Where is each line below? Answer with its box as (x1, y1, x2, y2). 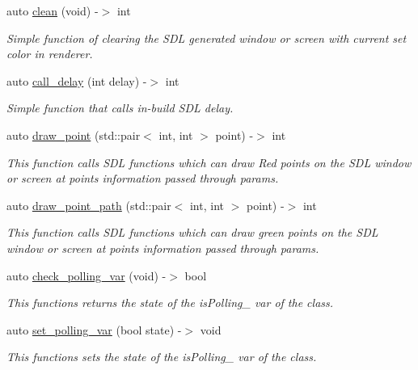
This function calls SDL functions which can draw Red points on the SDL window (6, 153, 412, 170)
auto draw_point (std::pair (6, 126, 141, 143)
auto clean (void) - (6, 2, 99, 19)
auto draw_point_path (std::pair (6, 196, 171, 213)
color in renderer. (6, 45, 93, 62)
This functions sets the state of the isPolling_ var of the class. (6, 348, 317, 365)
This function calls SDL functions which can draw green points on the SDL (6, 224, 378, 241)
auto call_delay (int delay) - (6, 72, 147, 89)
